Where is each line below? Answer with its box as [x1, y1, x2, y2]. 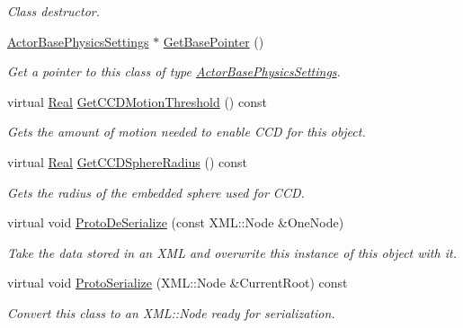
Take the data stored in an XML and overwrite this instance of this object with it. [7, 243, 457, 262]
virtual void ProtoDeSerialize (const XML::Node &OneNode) [7, 213, 344, 232]
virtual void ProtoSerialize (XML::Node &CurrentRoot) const [7, 273, 348, 292]
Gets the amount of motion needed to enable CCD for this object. [7, 122, 366, 141]
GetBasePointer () [163, 31, 264, 50]
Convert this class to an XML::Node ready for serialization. [7, 303, 335, 322]
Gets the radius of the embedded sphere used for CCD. [7, 182, 305, 201]
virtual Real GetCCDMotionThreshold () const [7, 92, 267, 111]
